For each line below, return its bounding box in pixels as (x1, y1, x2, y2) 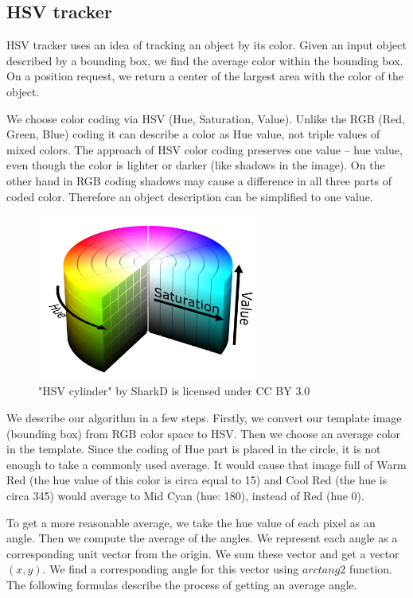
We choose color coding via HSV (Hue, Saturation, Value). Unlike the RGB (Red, (6, 110, 405, 126)
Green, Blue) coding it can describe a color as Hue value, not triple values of (6, 126, 380, 142)
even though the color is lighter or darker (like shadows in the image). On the (6, 157, 385, 173)
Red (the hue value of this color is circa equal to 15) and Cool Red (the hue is (6, 472, 388, 488)
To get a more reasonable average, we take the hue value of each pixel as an (6, 514, 376, 530)
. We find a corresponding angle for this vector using (42, 561, 299, 577)
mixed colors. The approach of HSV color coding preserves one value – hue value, (6, 141, 403, 157)
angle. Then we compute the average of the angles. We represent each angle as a (6, 530, 398, 546)
